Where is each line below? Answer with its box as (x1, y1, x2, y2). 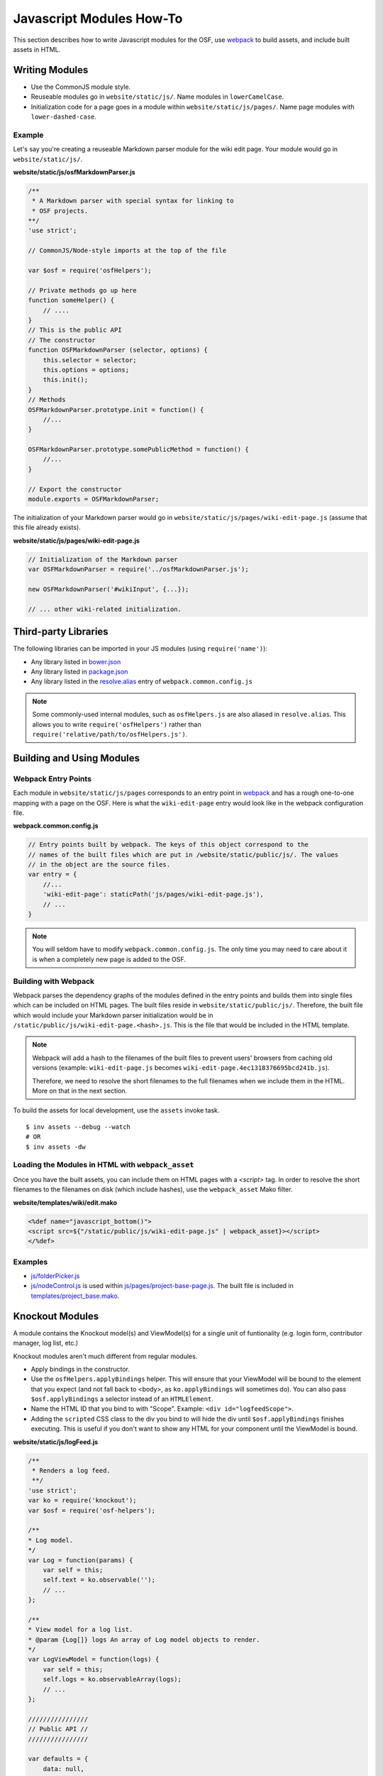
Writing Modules (13, 64, 89, 76)
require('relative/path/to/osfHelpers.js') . (32, 730, 188, 738)
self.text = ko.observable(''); (43, 1576, 156, 1584)
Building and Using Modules (13, 752, 140, 764)
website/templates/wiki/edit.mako (13, 1198, 117, 1207)
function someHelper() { (28, 296, 115, 305)
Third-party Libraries (13, 626, 109, 638)
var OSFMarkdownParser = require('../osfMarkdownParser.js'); (28, 565, 249, 573)
